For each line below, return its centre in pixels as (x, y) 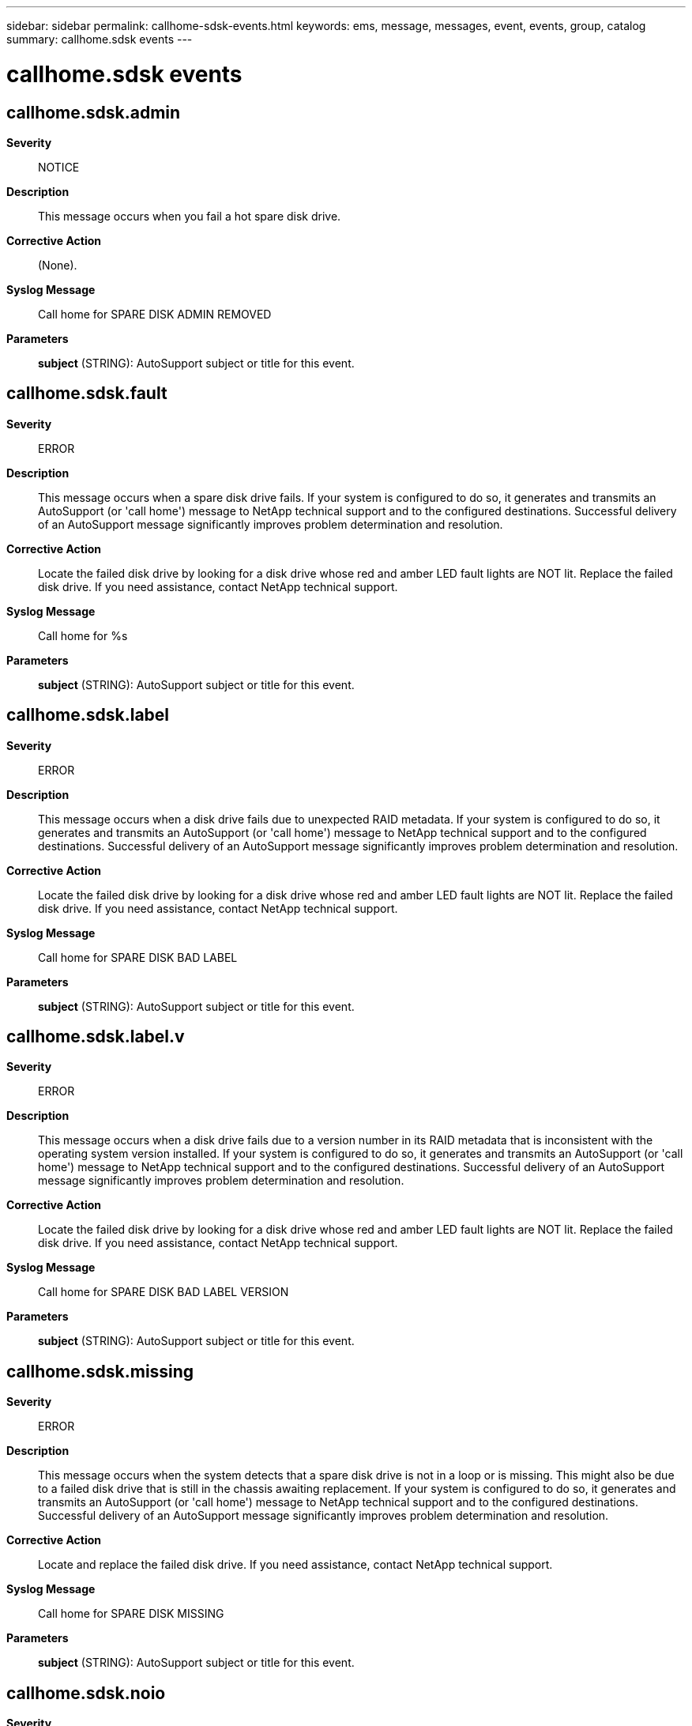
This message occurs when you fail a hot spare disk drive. (190, 216)
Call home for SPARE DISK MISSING (131, 1614)
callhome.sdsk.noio (86, 1693)
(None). (58, 265)
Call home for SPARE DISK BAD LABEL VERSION (164, 1292)
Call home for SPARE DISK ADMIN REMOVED (155, 314)
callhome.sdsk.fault (87, 394)
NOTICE (59, 167)
